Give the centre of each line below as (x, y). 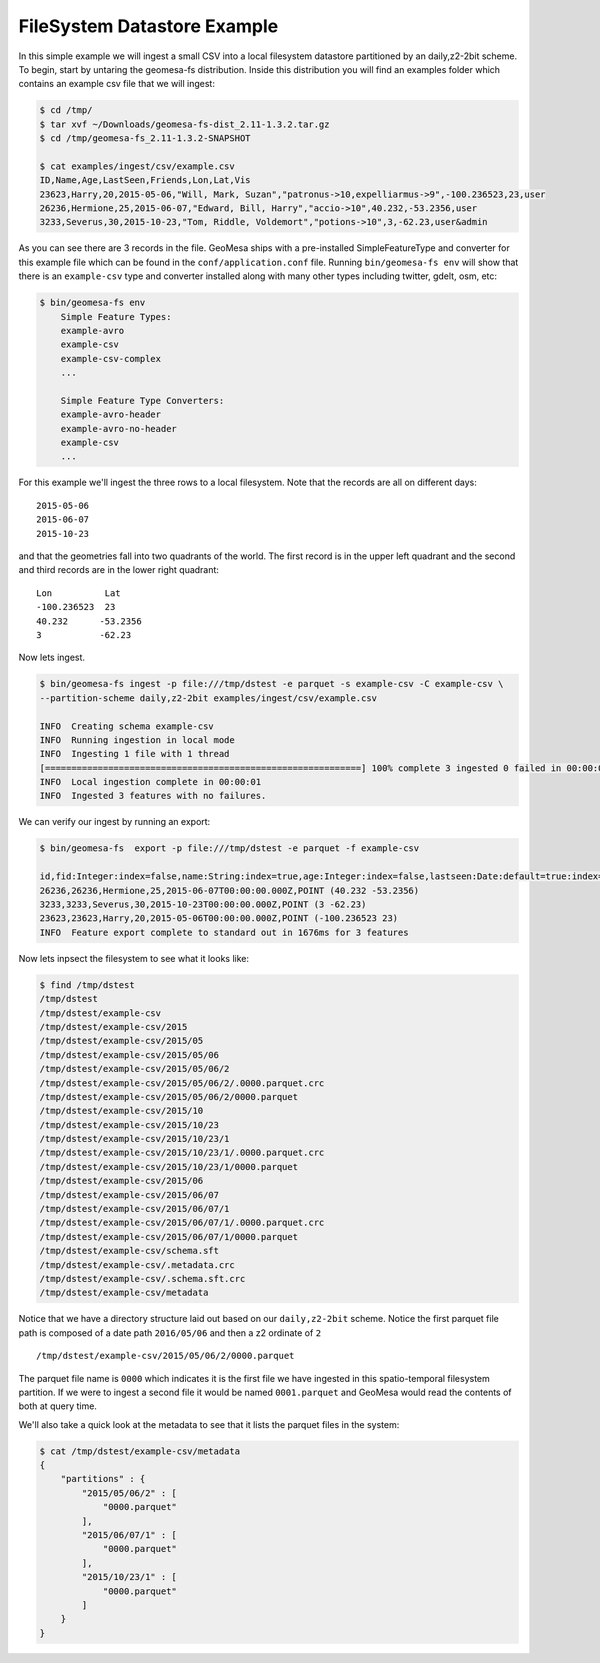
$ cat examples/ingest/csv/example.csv (137, 166)
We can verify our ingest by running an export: (114, 822)
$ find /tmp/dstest (87, 984)
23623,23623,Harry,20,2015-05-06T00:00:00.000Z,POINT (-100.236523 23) (219, 918)
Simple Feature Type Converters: (142, 400)
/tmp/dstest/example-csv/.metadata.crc (137, 1264)
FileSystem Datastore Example (148, 26)
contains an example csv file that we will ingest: (116, 84)
